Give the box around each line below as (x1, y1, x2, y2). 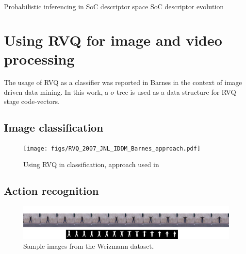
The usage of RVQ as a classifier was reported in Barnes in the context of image (4, 77, 242, 87)
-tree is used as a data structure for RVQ (114, 86, 236, 97)
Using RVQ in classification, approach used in (23, 159, 159, 169)
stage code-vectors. (4, 96, 60, 106)
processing (4, 49, 75, 68)
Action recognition (4, 183, 99, 198)
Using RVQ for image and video (4, 30, 222, 50)
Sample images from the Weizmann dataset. (23, 240, 154, 251)
